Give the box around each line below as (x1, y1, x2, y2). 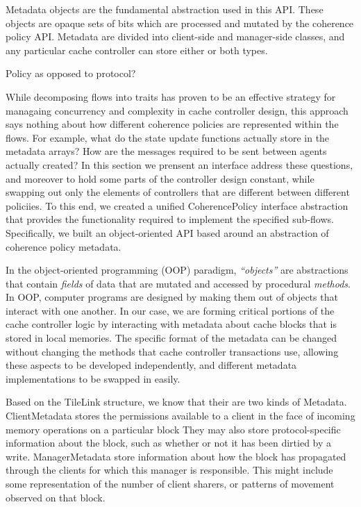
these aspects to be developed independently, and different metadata (6, 358, 297, 372)
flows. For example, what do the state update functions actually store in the (6, 130, 330, 144)
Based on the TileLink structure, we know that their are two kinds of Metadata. (6, 394, 347, 409)
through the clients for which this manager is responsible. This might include (6, 463, 333, 477)
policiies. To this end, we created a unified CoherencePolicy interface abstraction (6, 198, 349, 213)
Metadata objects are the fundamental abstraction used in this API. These (6, 2, 324, 16)
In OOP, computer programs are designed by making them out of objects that (6, 290, 338, 304)
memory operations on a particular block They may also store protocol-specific (6, 422, 341, 436)
